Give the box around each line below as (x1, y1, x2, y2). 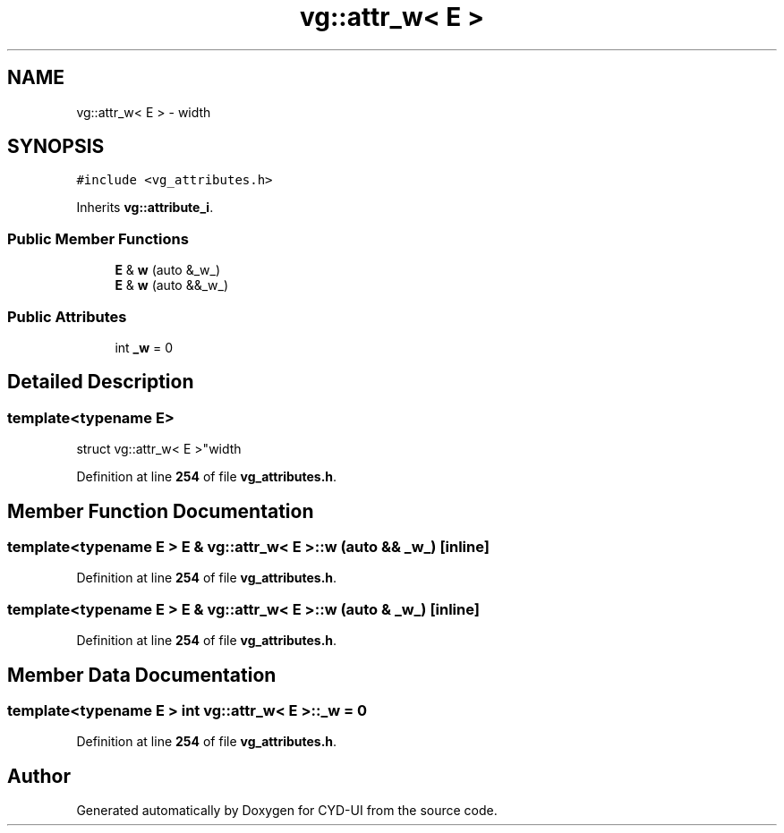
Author (7, 764, 71, 787)
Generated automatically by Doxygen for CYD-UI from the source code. (76, 803, 498, 819)
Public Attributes (7, 307, 127, 326)
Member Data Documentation (7, 663, 277, 686)
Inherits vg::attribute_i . (76, 200, 214, 216)
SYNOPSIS (7, 135, 105, 158)
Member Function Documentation (7, 499, 314, 523)
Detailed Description (7, 370, 194, 394)
